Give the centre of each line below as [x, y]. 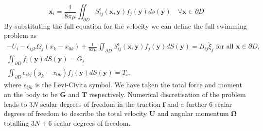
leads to [16, 104]
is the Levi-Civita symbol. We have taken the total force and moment [139, 84]
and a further [187, 104]
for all [225, 47]
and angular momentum [193, 113]
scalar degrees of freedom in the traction [100, 104]
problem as [20, 35]
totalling [17, 123]
